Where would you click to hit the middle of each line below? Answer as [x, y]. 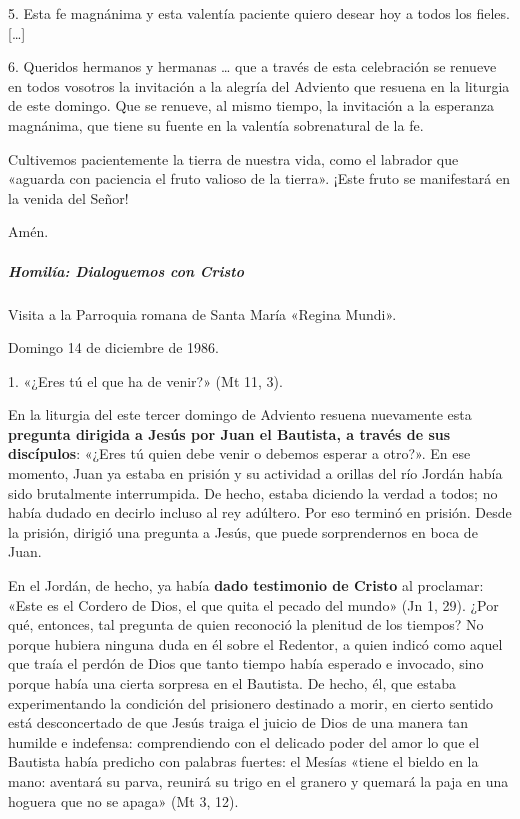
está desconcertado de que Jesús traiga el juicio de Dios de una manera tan [238, 722]
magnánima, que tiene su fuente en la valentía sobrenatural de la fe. [216, 124]
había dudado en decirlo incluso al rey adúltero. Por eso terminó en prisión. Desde [260, 512]
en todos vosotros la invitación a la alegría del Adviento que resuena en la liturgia [259, 85]
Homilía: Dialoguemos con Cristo [126, 270]
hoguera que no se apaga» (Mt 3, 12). [123, 800]
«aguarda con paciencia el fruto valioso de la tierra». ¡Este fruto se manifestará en [259, 178]
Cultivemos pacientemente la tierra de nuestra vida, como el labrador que [233, 158]
